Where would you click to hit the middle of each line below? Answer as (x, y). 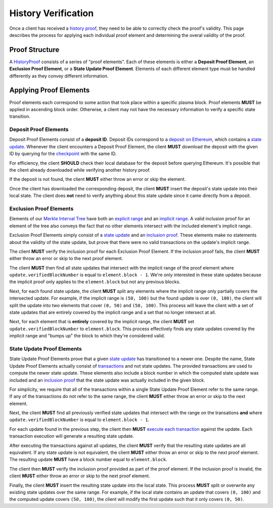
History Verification (52, 13)
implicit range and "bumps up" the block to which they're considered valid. (87, 336)
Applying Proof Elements (50, 90)
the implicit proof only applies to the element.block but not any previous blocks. (95, 282)
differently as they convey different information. (59, 76)
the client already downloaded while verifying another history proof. (80, 170)
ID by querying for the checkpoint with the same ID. (63, 154)
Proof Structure (34, 50)
